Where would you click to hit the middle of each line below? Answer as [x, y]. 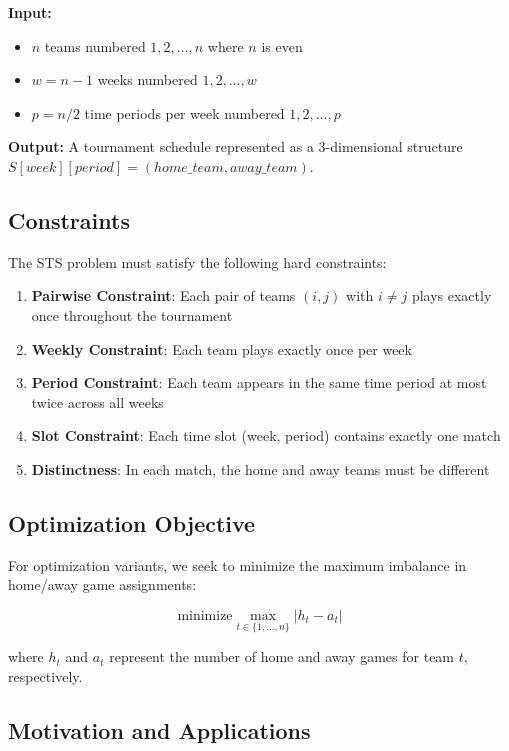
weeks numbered [147, 79]
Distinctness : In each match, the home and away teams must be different [260, 468]
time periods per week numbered [184, 112]
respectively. [45, 675]
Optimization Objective [132, 522]
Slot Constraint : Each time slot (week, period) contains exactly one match [266, 435]
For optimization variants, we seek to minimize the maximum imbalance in [237, 564]
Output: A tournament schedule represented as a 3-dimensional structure [235, 146]
